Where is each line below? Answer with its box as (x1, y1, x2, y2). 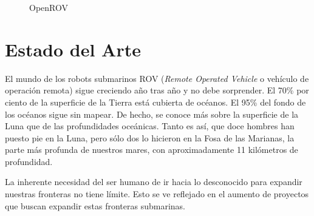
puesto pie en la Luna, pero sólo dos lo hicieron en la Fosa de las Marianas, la (5, 131, 295, 144)
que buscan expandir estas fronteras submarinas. (5, 199, 185, 212)
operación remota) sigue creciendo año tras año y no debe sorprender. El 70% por (5, 84, 309, 96)
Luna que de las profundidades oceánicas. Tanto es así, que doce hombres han (5, 120, 295, 132)
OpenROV (29, 1, 68, 13)
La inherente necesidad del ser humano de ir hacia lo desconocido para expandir (5, 175, 302, 188)
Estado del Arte (5, 36, 141, 61)
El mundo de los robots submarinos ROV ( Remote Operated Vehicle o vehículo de (5, 72, 309, 84)
